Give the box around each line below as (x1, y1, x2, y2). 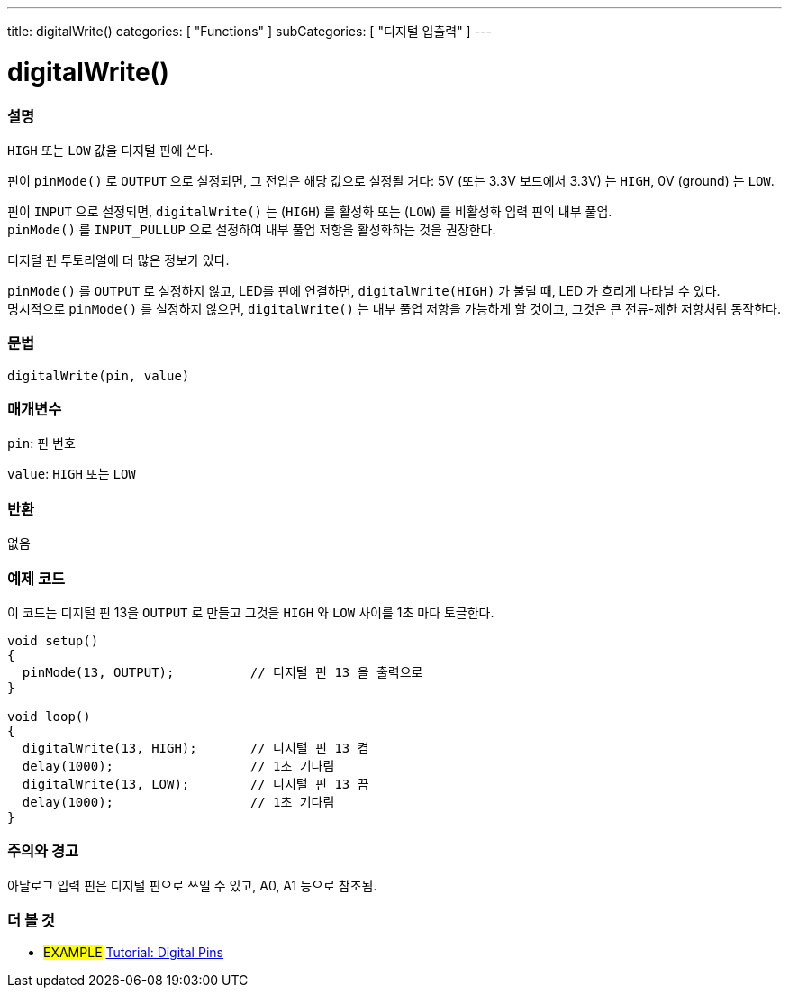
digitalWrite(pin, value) (7, 368, 190, 383)
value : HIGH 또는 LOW (7, 466, 136, 482)
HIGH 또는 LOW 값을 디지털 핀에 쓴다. (7, 141, 213, 158)
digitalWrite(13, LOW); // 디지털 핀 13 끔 (22, 776, 369, 791)
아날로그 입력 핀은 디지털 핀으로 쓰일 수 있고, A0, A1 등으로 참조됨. (7, 877, 377, 893)
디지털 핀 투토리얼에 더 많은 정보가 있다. (7, 251, 230, 268)
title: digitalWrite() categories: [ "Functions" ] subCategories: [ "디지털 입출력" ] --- (7, 23, 492, 39)
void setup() (7, 633, 99, 648)
